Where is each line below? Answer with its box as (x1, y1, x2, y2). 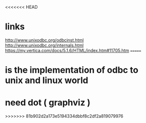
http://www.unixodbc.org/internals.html (5, 42, 84, 48)
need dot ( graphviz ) (5, 97, 91, 108)
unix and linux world (5, 75, 88, 86)
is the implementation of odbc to (5, 65, 139, 76)
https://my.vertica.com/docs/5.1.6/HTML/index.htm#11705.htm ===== (5, 47, 142, 53)
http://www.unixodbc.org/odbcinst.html (5, 37, 84, 43)
